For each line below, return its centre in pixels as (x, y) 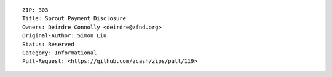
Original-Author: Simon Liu (65, 36)
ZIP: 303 (35, 10)
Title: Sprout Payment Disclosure (74, 19)
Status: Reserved (48, 44)
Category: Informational (60, 53)
